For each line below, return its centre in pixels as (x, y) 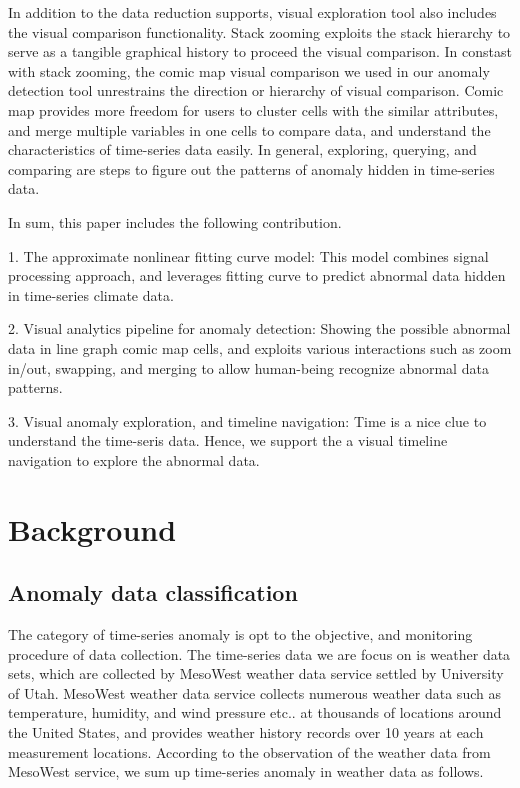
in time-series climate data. (91, 294)
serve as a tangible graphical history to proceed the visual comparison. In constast (260, 51)
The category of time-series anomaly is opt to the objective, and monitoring (240, 634)
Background (92, 528)
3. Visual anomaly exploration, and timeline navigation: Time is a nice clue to (247, 420)
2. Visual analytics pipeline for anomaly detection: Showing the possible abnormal (259, 328)
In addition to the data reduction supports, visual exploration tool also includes (252, 12)
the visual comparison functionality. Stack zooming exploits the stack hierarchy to (259, 31)
